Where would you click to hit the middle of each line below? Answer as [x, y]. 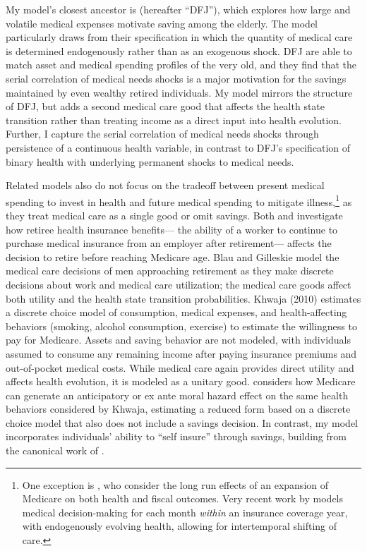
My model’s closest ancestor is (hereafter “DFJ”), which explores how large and [178, 9]
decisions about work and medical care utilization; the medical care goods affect [179, 284]
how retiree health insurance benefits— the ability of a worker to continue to [172, 229]
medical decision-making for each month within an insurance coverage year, [185, 512]
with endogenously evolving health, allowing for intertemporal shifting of [180, 526]
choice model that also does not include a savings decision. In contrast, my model [182, 422]
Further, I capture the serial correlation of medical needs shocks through [162, 134]
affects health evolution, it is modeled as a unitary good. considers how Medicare [181, 381]
